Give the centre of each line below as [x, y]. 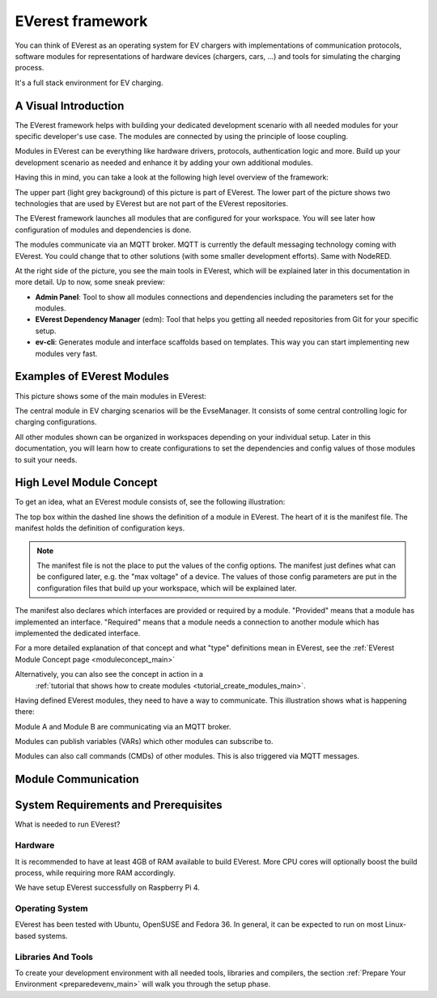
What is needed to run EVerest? [68, 824]
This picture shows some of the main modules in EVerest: [110, 395]
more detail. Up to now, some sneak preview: [90, 282]
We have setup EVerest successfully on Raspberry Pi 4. [107, 888]
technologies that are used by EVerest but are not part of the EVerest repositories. [152, 203]
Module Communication [77, 779]
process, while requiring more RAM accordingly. [95, 873]
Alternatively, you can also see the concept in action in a [109, 674]
